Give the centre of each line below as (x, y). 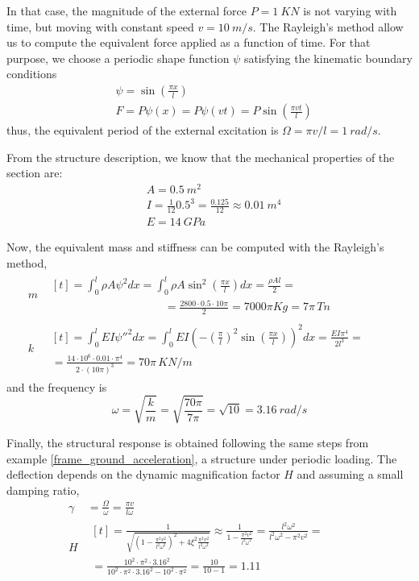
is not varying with (350, 10)
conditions (32, 74)
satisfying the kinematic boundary (328, 58)
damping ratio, (43, 490)
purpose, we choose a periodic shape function (118, 58)
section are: (35, 173)
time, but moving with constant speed (100, 26)
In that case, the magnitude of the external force (127, 10)
